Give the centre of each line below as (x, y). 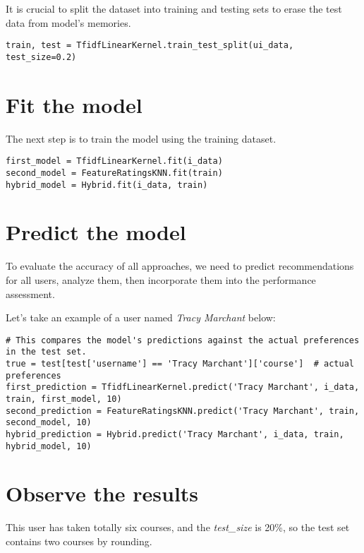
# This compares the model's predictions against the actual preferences (183, 340)
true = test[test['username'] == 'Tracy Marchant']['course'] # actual (180, 364)
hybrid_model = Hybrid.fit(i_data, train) (107, 185)
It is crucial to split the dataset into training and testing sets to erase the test (174, 8)
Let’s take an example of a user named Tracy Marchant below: (141, 317)
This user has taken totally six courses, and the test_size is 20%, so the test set (178, 527)
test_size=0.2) (41, 57)
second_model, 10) (49, 423)
